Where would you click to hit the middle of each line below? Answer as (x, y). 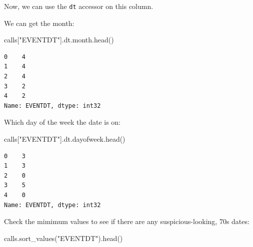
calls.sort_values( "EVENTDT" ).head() (63, 238)
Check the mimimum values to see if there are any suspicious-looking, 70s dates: (127, 221)
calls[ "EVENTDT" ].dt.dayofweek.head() (65, 139)
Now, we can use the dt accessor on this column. (79, 6)
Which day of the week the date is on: (62, 122)
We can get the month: (39, 23)
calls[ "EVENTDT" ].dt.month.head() (59, 40)
